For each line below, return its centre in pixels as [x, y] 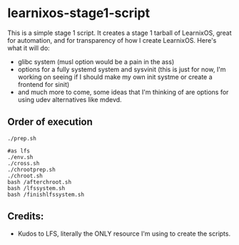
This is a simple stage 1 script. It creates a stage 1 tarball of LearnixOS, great [119, 33]
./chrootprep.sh [31, 170]
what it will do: [29, 48]
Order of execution [50, 122]
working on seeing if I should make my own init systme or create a [115, 77]
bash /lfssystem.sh [36, 188]
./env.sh [20, 157]
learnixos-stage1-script [79, 13]
